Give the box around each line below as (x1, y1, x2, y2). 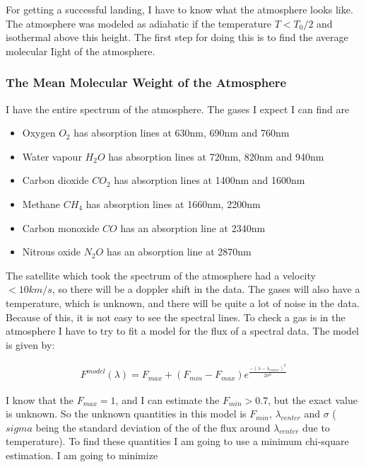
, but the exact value (268, 392, 358, 407)
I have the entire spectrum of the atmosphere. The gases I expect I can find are (6, 101, 350, 116)
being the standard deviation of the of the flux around (35, 420, 271, 434)
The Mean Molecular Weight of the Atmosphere (6, 74, 287, 91)
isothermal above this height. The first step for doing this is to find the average (6, 30, 348, 45)
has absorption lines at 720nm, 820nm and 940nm (108, 149, 324, 163)
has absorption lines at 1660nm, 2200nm (85, 196, 261, 211)
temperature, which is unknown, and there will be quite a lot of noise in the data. (6, 295, 360, 310)
